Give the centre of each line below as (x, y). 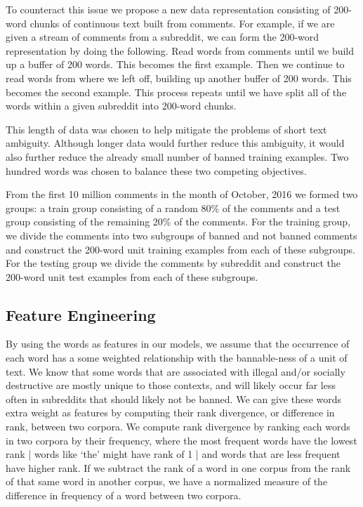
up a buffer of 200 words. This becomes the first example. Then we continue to (175, 64)
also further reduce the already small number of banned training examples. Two (177, 156)
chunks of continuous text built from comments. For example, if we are (182, 23)
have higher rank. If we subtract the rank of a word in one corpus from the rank (178, 467)
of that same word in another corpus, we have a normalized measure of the (167, 481)
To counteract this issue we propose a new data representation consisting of (168, 9)
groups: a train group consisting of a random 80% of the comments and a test (173, 208)
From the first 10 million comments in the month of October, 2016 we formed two (182, 194)
